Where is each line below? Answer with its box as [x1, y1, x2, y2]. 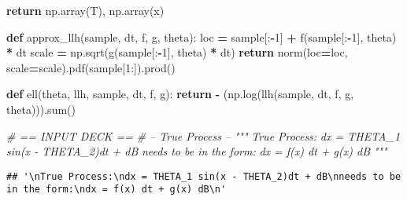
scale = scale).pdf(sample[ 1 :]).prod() [6, 59, 176, 75]
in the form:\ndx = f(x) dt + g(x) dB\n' [6, 184, 227, 196]
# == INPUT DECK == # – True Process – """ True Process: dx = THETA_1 [6, 127, 401, 144]
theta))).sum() [6, 100, 76, 117]
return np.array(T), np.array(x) [6, 2, 165, 18]
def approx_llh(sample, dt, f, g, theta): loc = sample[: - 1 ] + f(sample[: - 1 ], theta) [6, 28, 397, 45]
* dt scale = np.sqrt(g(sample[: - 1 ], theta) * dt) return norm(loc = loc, [6, 44, 348, 60]
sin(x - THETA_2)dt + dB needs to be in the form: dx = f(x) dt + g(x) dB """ [6, 143, 387, 159]
